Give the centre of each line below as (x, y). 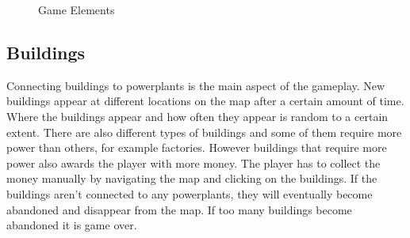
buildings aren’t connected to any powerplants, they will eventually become (190, 193)
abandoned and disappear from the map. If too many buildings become (179, 209)
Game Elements (77, 9)
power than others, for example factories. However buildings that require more (197, 147)
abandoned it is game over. (72, 225)
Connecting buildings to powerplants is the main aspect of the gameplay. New (196, 85)
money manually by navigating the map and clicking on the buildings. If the (192, 178)
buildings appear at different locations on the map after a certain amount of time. (205, 101)
